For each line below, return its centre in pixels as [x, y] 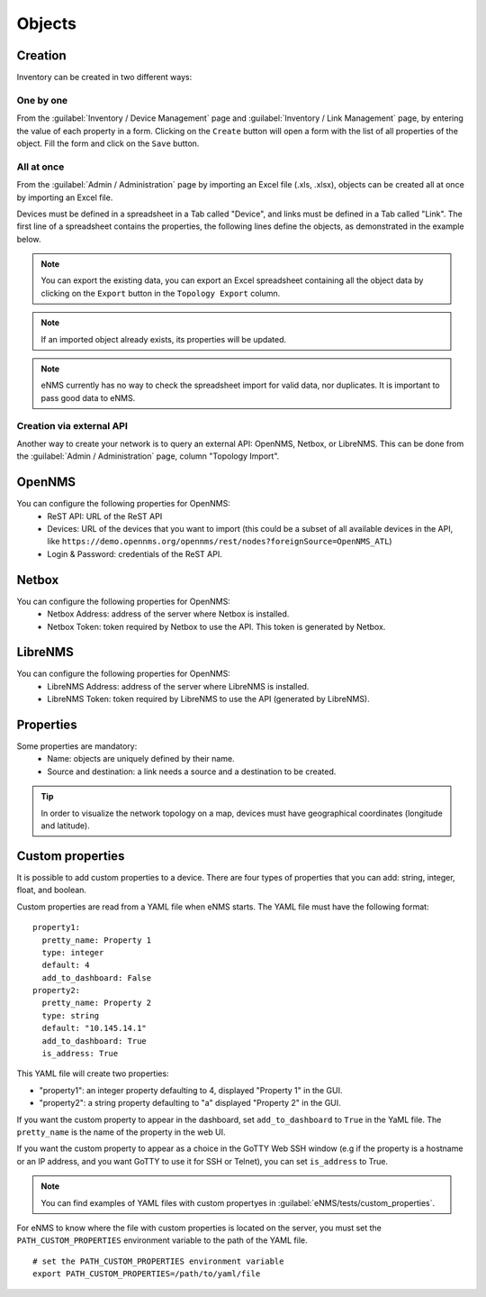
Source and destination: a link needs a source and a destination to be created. [192, 772]
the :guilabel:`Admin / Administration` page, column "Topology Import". [148, 456]
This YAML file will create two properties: [93, 1073]
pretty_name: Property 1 [97, 940]
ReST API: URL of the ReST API [105, 516]
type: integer [73, 952]
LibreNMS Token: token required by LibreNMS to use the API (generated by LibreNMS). [209, 699]
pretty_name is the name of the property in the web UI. [121, 1132]
